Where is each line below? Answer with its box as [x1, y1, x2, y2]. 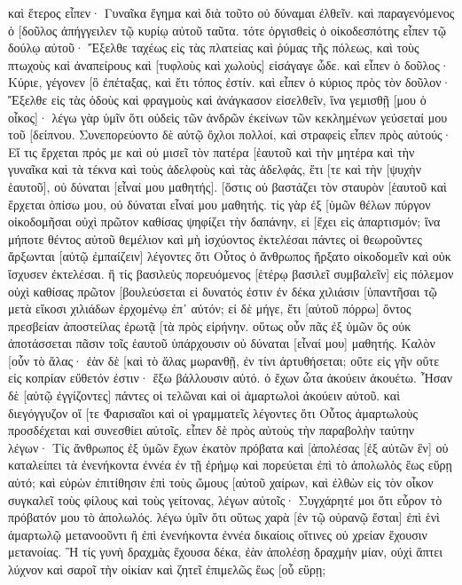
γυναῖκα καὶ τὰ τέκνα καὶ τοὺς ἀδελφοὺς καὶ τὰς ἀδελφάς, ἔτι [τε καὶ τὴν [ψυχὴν [8, 160, 422, 178]
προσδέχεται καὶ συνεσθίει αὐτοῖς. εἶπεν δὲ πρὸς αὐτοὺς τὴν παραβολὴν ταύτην [8, 421, 415, 439]
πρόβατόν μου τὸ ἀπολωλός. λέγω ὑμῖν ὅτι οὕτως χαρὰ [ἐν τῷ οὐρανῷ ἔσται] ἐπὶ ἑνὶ [8, 508, 440, 526]
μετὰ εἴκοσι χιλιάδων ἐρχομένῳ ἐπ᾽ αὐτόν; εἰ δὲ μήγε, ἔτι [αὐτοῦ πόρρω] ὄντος [8, 299, 411, 318]
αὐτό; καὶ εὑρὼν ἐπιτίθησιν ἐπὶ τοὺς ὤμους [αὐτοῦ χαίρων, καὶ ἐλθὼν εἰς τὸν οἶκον [8, 473, 434, 492]
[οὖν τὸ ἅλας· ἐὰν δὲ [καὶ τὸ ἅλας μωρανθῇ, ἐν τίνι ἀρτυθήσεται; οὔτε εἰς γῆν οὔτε [8, 351, 440, 369]
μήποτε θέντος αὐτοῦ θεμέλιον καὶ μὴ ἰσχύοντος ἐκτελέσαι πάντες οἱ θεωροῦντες [8, 229, 422, 248]
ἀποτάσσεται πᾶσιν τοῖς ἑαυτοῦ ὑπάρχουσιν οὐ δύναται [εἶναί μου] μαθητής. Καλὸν [8, 334, 435, 352]
